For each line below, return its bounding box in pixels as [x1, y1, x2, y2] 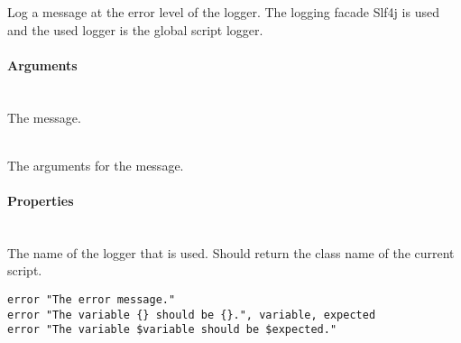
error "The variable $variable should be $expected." [7, 323, 337, 337]
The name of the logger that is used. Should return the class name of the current [7, 243, 455, 262]
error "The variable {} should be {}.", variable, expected [7, 308, 376, 321]
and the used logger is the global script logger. [7, 20, 263, 39]
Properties [7, 190, 74, 209]
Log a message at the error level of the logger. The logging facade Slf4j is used [7, 3, 439, 21]
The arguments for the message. [7, 155, 184, 174]
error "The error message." [7, 292, 176, 306]
